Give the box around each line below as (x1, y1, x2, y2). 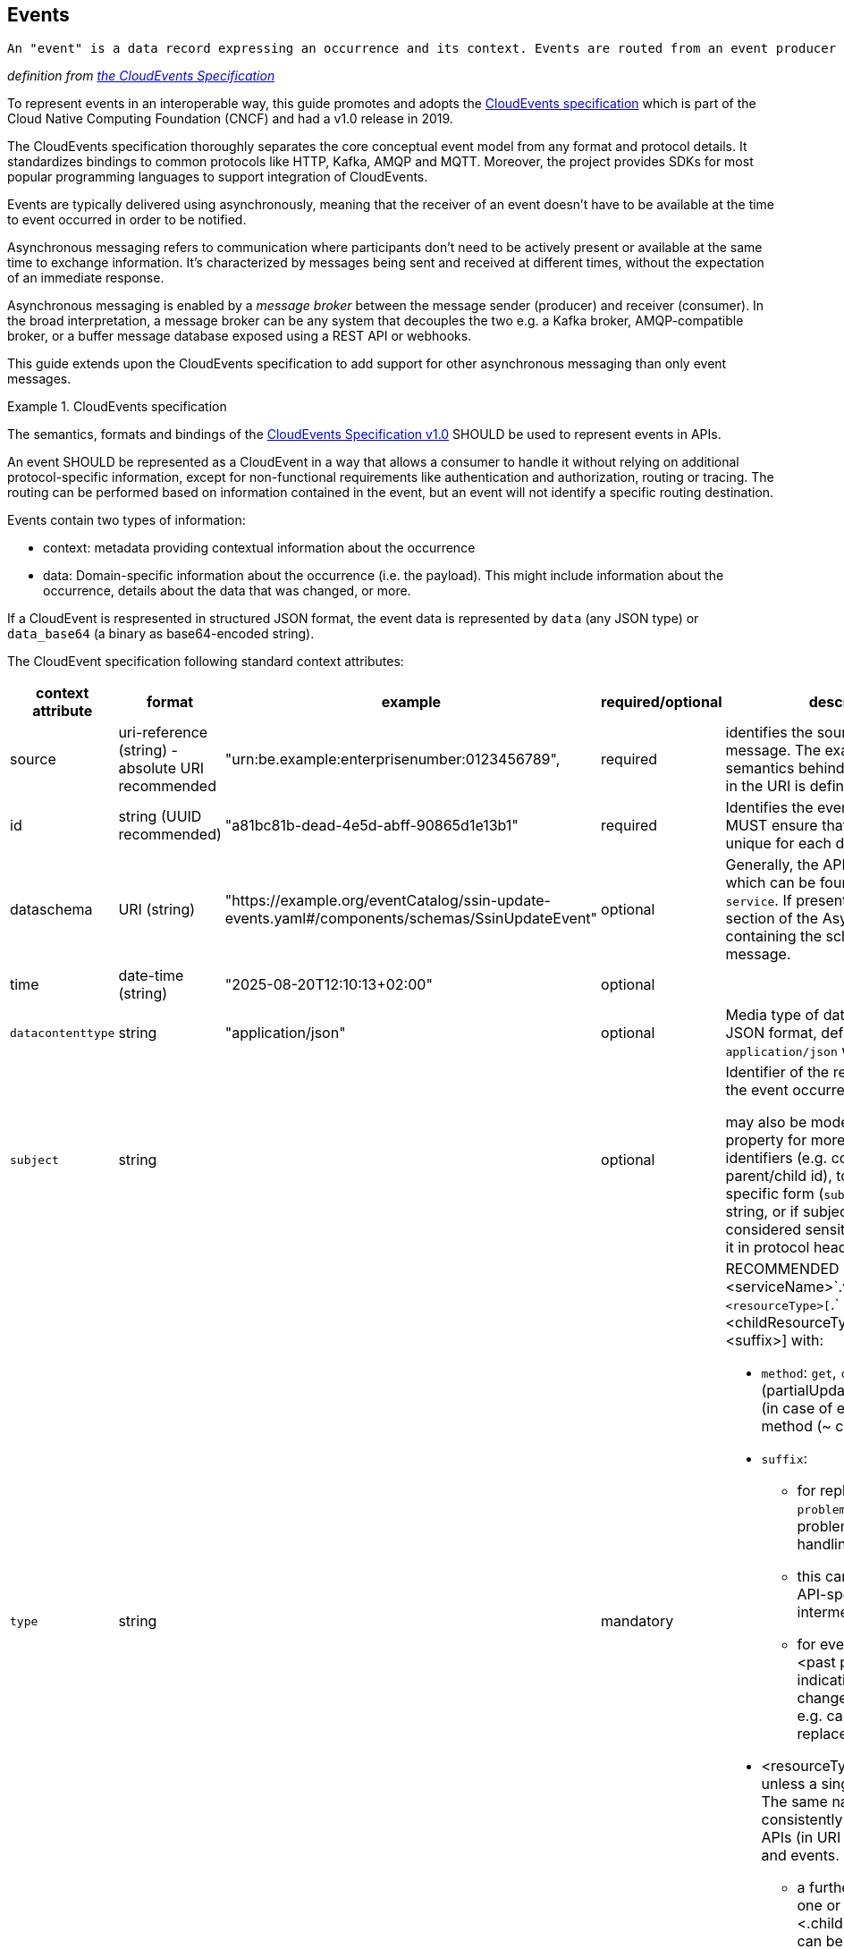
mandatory (601, 1612, 674, 1631)
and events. (761, 1846, 840, 1865)
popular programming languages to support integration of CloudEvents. (7, 169, 428, 185)
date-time (118, 966, 184, 985)
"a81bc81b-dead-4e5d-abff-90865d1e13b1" (224, 816, 519, 835)
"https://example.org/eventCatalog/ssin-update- (224, 891, 551, 910)
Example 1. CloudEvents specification (7, 399, 227, 415)
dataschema (10, 900, 93, 919)
